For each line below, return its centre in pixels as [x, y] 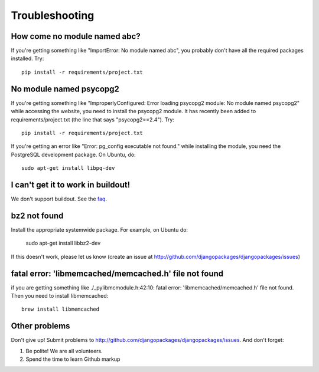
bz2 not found [37, 215]
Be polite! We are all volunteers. [64, 351]
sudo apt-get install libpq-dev [68, 168]
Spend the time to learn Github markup [73, 359]
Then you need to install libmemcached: [60, 295]
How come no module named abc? [76, 36]
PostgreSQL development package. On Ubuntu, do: [73, 154]
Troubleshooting [53, 15]
